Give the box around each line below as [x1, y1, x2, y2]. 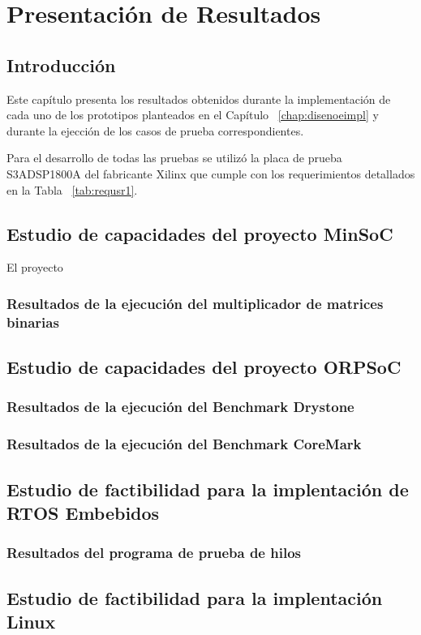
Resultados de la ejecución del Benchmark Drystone [6, 397, 354, 417]
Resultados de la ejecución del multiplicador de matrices [6, 293, 384, 313]
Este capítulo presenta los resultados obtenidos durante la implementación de [6, 90, 391, 107]
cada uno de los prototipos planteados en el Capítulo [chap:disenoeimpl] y [6, 106, 379, 123]
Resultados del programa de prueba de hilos [6, 543, 301, 563]
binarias [6, 311, 59, 332]
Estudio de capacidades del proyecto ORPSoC [6, 354, 402, 380]
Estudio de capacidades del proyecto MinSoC [6, 221, 393, 246]
